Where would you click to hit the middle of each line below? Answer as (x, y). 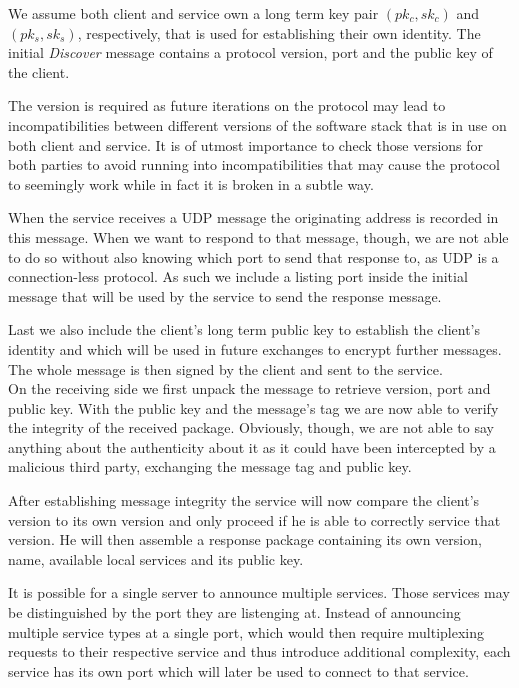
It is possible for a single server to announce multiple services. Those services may (259, 592)
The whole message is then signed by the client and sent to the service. (225, 368)
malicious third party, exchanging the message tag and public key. (210, 466)
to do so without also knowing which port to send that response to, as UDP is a (253, 256)
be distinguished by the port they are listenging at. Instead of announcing (234, 612)
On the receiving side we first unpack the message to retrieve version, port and (249, 388)
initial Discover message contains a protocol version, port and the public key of (250, 52)
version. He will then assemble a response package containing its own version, (245, 539)
